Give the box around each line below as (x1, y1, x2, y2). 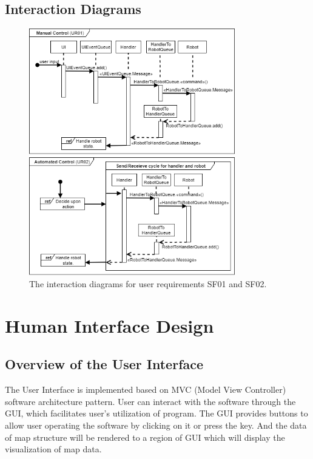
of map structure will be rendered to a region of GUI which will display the (5, 430, 285, 443)
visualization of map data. (5, 443, 102, 455)
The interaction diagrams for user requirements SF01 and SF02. (29, 277, 267, 290)
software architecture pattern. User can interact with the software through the (5, 395, 296, 407)
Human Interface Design (5, 313, 214, 338)
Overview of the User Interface (5, 355, 204, 373)
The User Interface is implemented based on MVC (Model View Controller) (5, 383, 286, 396)
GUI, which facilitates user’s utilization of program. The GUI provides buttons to (5, 407, 308, 420)
